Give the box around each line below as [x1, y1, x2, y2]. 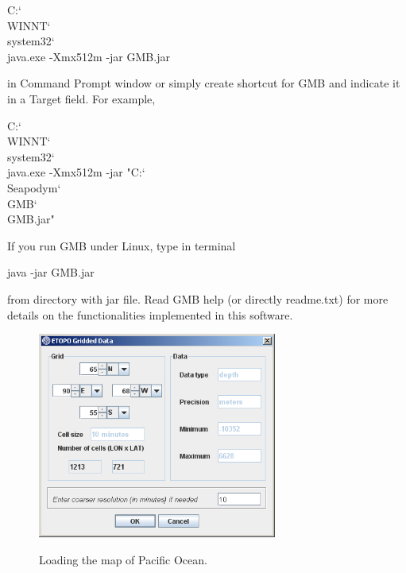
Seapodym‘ [7, 179, 61, 196]
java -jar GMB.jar [7, 264, 95, 281]
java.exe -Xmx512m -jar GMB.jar [7, 48, 170, 64]
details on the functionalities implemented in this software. [7, 306, 293, 323]
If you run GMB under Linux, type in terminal [7, 237, 236, 254]
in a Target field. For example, [7, 90, 156, 106]
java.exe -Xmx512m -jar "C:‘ [7, 164, 145, 180]
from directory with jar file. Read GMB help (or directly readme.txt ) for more [7, 290, 389, 307]
